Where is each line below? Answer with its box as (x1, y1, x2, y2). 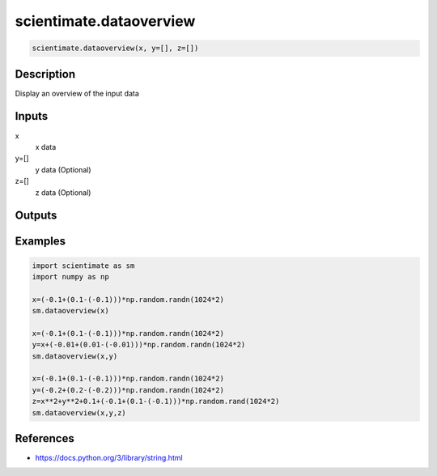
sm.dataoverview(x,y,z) (32, 408, 127, 417)
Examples (15, 235, 66, 249)
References (15, 431, 74, 445)
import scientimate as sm (32, 261, 135, 270)
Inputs (15, 109, 49, 123)
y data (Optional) (35, 164, 92, 174)
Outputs (15, 209, 57, 223)
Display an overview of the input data (15, 88, 139, 98)
